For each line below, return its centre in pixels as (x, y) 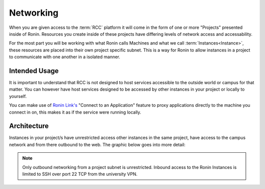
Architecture (29, 126)
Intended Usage (34, 71)
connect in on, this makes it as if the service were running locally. (75, 112)
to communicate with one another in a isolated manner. (65, 57)
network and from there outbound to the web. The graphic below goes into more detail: (97, 144)
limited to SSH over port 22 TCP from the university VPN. (80, 174)
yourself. (18, 96)
